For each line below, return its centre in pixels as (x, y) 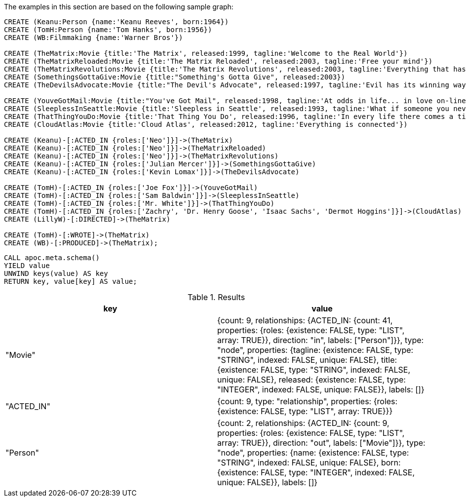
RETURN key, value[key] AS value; (71, 281)
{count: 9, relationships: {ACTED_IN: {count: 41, (305, 320)
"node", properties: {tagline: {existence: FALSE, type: (315, 350)
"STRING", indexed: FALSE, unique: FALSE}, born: (309, 462)
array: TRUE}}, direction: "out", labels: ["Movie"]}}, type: (321, 443)
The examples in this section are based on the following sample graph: (119, 7)
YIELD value (27, 266)
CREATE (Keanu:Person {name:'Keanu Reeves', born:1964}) (116, 22)
